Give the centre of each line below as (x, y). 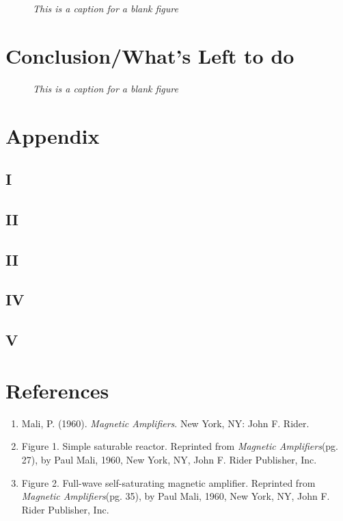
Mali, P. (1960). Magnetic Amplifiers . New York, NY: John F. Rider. (165, 423)
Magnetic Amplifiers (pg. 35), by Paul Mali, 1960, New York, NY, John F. (176, 496)
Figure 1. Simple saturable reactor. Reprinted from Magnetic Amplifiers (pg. (180, 446)
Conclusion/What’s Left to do (150, 55)
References (57, 390)
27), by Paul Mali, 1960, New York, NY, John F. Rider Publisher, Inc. (169, 459)
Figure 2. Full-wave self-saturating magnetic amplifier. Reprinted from (168, 482)
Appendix (53, 135)
